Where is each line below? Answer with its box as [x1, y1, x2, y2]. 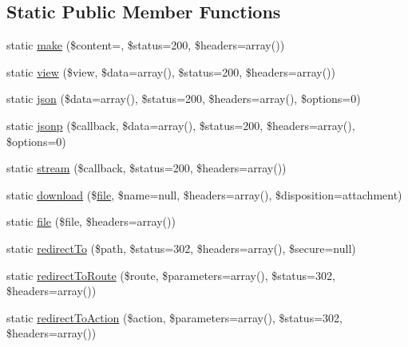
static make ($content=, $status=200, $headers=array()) [6, 37, 285, 53]
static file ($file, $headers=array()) [6, 213, 176, 230]
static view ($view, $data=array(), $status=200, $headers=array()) [6, 63, 335, 80]
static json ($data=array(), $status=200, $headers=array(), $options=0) [6, 90, 361, 107]
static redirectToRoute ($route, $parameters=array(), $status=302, [6, 266, 335, 283]
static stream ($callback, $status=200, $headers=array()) [6, 160, 287, 176]
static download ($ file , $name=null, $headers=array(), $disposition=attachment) [6, 186, 402, 203]
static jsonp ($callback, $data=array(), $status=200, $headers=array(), [6, 116, 355, 133]
